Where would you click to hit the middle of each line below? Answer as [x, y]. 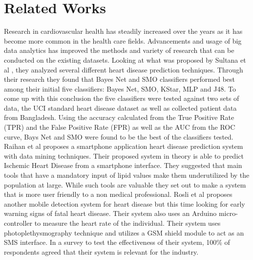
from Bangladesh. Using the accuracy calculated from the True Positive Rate [119, 117]
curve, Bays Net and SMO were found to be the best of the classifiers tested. [119, 136]
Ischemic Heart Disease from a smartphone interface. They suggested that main [123, 165]
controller [18, 223]
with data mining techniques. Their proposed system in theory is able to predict [124, 155]
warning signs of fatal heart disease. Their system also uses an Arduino [110, 213]
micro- [228, 213]
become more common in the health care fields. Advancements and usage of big [123, 40]
